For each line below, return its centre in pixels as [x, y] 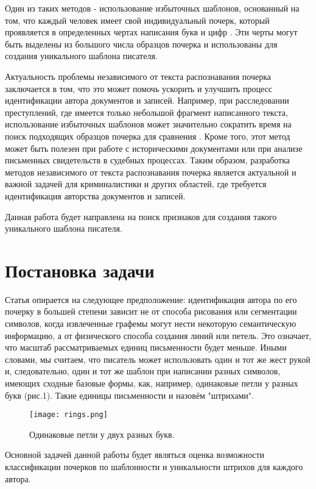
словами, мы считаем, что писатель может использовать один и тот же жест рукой [158, 359]
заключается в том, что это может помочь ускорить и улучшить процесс [139, 88]
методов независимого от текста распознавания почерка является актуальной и [151, 172]
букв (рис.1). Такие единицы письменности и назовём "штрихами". [129, 395]
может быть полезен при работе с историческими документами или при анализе [154, 148]
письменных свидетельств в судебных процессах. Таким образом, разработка [148, 160]
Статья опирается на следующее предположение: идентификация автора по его [151, 299]
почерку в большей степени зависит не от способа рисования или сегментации [151, 311]
